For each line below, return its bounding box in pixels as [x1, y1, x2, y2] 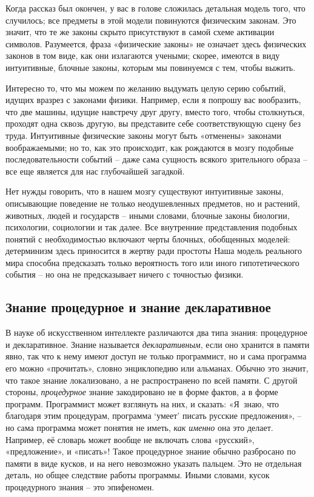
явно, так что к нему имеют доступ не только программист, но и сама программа [5, 350, 307, 362]
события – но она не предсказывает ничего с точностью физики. [5, 268, 244, 281]
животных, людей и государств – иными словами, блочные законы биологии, [5, 208, 290, 221]
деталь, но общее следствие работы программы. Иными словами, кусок [5, 469, 270, 481]
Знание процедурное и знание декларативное [5, 298, 271, 316]
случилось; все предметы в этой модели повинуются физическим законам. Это [5, 13, 296, 26]
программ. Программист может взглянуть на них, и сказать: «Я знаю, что [5, 397, 279, 410]
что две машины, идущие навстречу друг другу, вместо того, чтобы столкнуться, [5, 105, 305, 118]
